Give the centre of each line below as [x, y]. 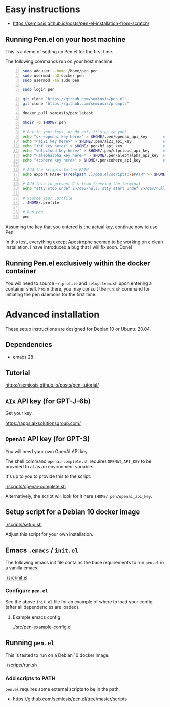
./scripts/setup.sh [24, 524]
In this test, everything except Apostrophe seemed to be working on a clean [84, 242]
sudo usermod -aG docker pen [53, 75]
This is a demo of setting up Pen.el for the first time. [59, 51]
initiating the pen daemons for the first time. [51, 294]
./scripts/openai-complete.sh [35, 486]
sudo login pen [38, 90]
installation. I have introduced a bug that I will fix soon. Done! [69, 247]
